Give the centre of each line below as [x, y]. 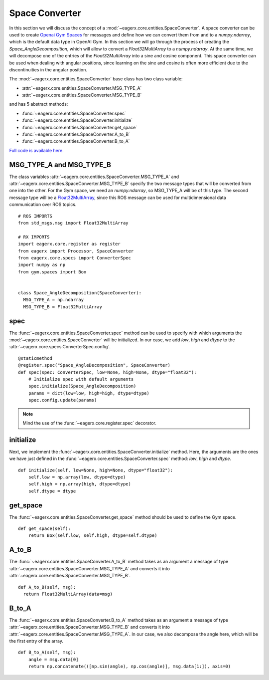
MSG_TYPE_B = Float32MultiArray [63, 307]
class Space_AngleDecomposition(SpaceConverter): [80, 293]
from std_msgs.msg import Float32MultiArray [73, 223]
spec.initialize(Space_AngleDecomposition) [82, 386]
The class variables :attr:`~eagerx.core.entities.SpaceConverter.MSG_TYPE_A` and [94, 177]
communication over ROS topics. [43, 205]
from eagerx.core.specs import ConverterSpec [75, 258]
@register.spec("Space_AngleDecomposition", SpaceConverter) [94, 365]
